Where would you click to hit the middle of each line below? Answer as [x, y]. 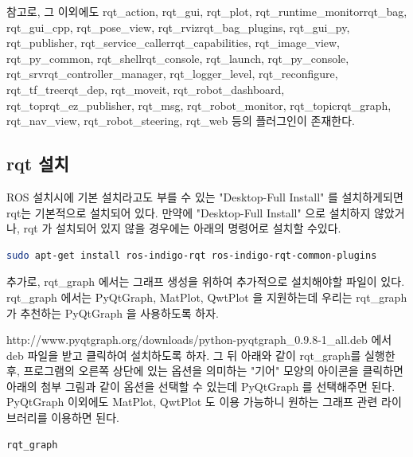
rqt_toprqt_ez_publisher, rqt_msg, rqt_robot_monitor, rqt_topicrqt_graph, [199, 105]
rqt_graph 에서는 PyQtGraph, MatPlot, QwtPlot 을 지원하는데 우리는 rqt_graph [207, 297]
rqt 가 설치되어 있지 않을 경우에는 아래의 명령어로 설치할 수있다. [182, 228]
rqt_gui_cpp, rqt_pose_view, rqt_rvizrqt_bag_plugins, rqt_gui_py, [178, 27]
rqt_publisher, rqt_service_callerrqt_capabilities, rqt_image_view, [173, 43]
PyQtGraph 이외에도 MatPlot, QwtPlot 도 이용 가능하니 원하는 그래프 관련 [192, 402]
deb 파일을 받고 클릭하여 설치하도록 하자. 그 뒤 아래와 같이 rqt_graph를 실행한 [201, 355]
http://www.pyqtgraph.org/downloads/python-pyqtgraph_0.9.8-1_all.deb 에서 [199, 340]
